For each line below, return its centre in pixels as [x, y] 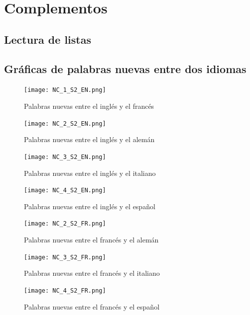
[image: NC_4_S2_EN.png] [65, 191]
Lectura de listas [48, 39]
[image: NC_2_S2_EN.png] [65, 123]
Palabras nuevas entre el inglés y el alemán [89, 139]
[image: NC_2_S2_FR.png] [65, 224]
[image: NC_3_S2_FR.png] [65, 257]
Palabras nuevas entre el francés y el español [92, 306]
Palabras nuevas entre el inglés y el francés [89, 106]
